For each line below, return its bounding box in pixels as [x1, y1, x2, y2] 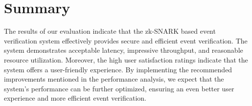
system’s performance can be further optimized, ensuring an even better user [4, 83, 234, 93]
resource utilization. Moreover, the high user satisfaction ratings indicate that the [4, 54, 248, 64]
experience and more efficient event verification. [4, 93, 146, 103]
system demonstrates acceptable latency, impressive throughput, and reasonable [4, 45, 243, 55]
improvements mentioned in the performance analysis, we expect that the [4, 74, 224, 84]
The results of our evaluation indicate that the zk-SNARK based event [4, 26, 216, 36]
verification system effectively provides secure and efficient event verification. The [4, 35, 248, 45]
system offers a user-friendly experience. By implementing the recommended [4, 64, 232, 74]
